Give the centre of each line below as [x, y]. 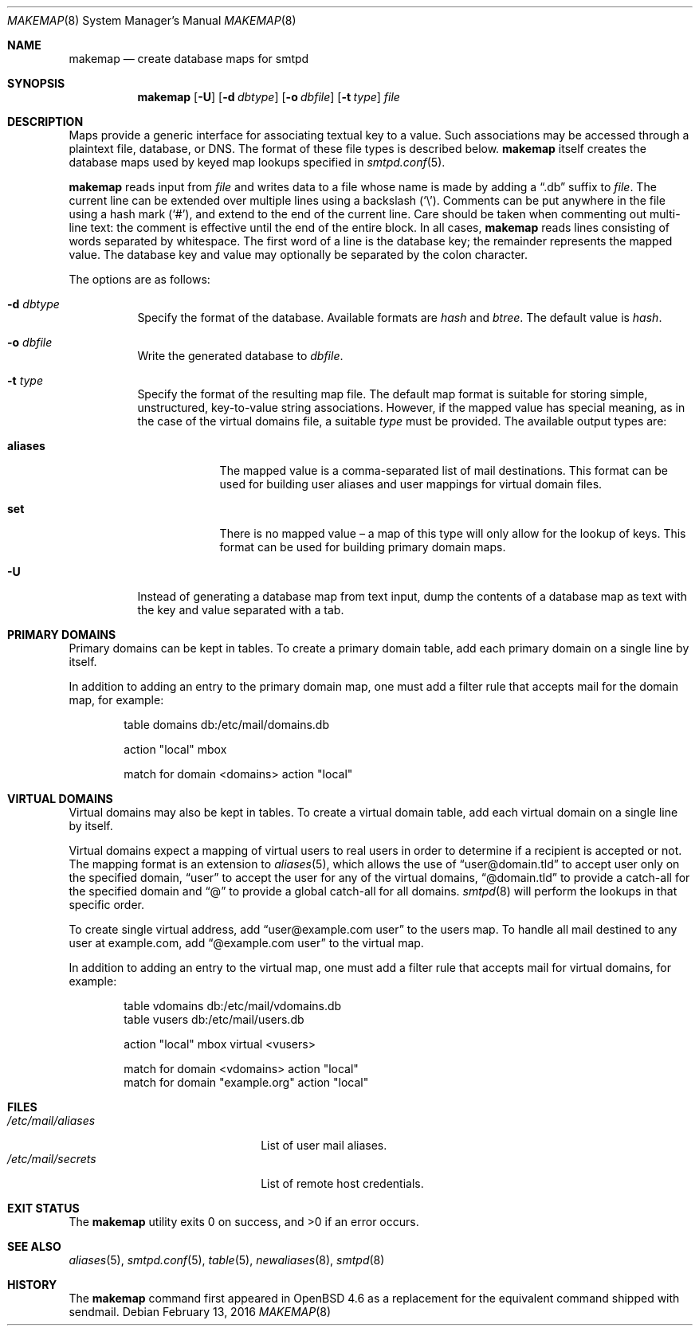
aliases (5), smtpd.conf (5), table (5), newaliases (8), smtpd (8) [227, 1260]
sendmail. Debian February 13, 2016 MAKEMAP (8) [200, 1312]
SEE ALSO [34, 1246]
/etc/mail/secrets [52, 1159]
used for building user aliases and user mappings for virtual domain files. [411, 484]
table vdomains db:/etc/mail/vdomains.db [233, 1006]
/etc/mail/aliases [51, 1120]
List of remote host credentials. [342, 1183]
